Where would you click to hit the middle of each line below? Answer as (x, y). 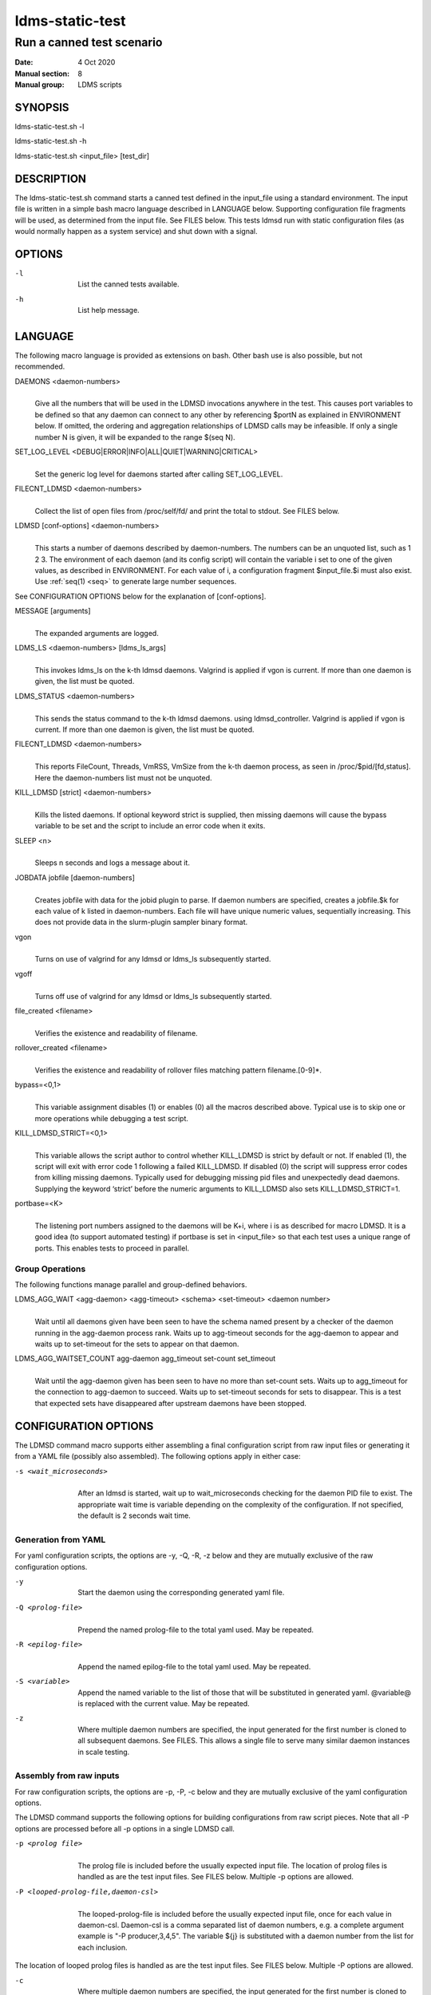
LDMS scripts (100, 85)
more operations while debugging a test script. (112, 1118)
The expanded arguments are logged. (97, 633)
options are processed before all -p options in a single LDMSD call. (125, 1828)
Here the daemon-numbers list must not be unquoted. (123, 777)
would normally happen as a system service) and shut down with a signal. (136, 231)
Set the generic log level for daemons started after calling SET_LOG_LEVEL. (159, 474)
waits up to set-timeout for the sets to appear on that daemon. (137, 1344)
